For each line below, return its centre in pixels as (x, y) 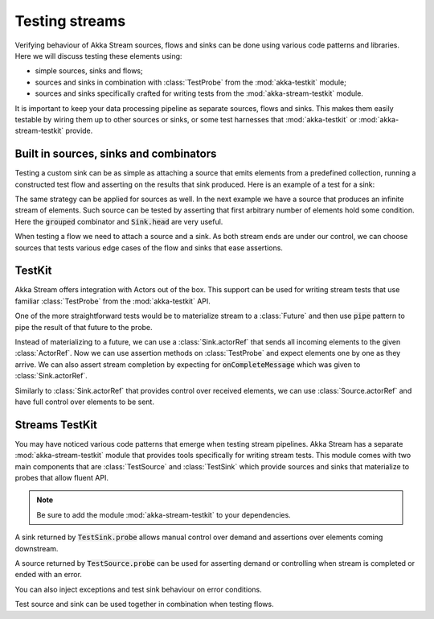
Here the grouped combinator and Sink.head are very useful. (119, 221)
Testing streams (70, 21)
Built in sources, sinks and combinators (116, 154)
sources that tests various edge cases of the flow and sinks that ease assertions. (149, 248)
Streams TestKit (56, 425)
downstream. (37, 548)
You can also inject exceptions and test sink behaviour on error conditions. (139, 589)
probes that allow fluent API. (61, 478)
